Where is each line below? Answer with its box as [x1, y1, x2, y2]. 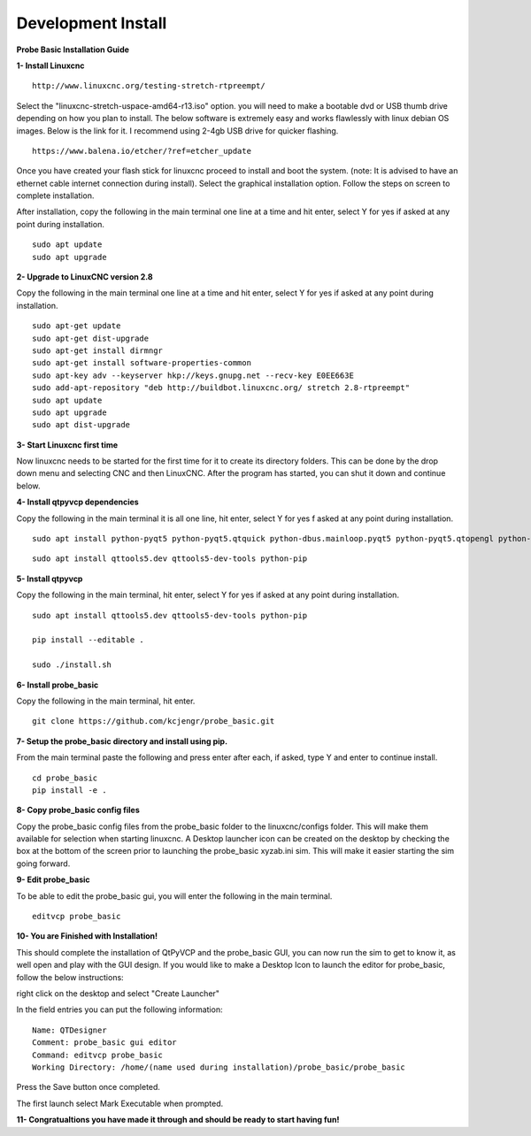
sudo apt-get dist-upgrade [32, 333, 150, 343]
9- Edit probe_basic [16, 874, 90, 885]
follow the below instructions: [16, 971, 124, 982]
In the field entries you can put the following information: [16, 1004, 223, 1015]
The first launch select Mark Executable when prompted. [16, 1098, 224, 1109]
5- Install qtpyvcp [16, 573, 83, 584]
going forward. [16, 858, 71, 869]
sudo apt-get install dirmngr [32, 345, 164, 356]
